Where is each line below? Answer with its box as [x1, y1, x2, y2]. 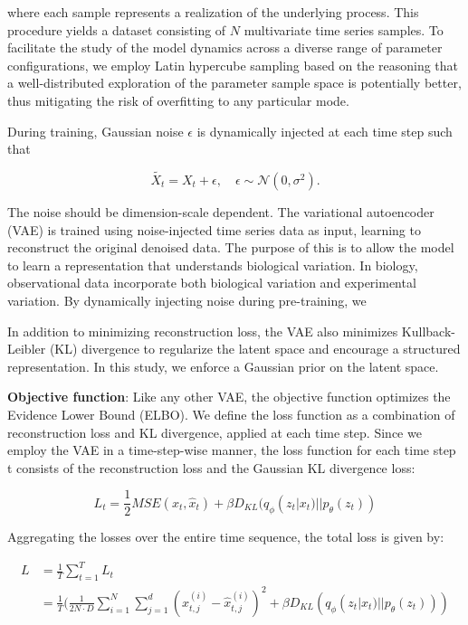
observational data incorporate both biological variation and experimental [7, 273, 416, 292]
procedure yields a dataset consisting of [7, 20, 226, 39]
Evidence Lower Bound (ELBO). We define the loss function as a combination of [7, 404, 455, 423]
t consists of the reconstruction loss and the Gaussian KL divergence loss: [7, 458, 415, 477]
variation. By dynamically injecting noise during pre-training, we [7, 290, 367, 309]
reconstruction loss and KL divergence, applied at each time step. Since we [7, 422, 422, 441]
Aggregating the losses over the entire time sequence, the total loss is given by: [7, 527, 444, 546]
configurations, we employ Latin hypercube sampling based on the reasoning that [7, 55, 459, 74]
